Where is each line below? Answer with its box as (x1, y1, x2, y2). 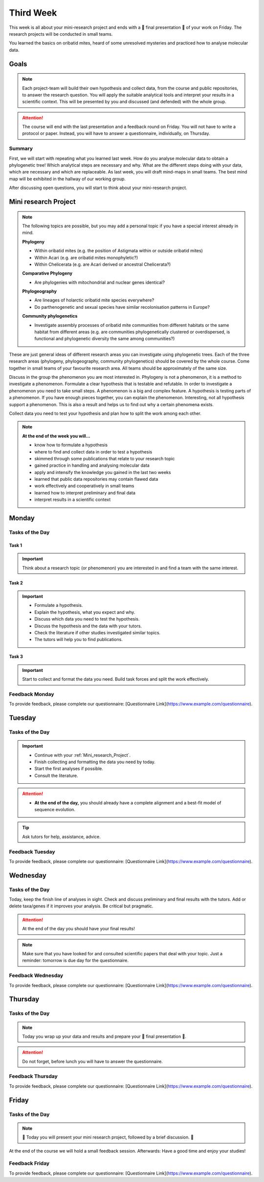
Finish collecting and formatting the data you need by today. (34, 759, 156, 765)
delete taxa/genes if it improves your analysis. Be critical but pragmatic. (9, 903, 154, 909)
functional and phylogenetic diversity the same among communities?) (34, 336, 175, 342)
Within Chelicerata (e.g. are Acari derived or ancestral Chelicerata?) (34, 261, 171, 267)
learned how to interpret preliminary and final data (34, 490, 135, 495)
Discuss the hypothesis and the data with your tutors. (34, 623, 142, 629)
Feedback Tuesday (9, 848, 56, 855)
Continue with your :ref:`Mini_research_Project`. (34, 752, 131, 758)
